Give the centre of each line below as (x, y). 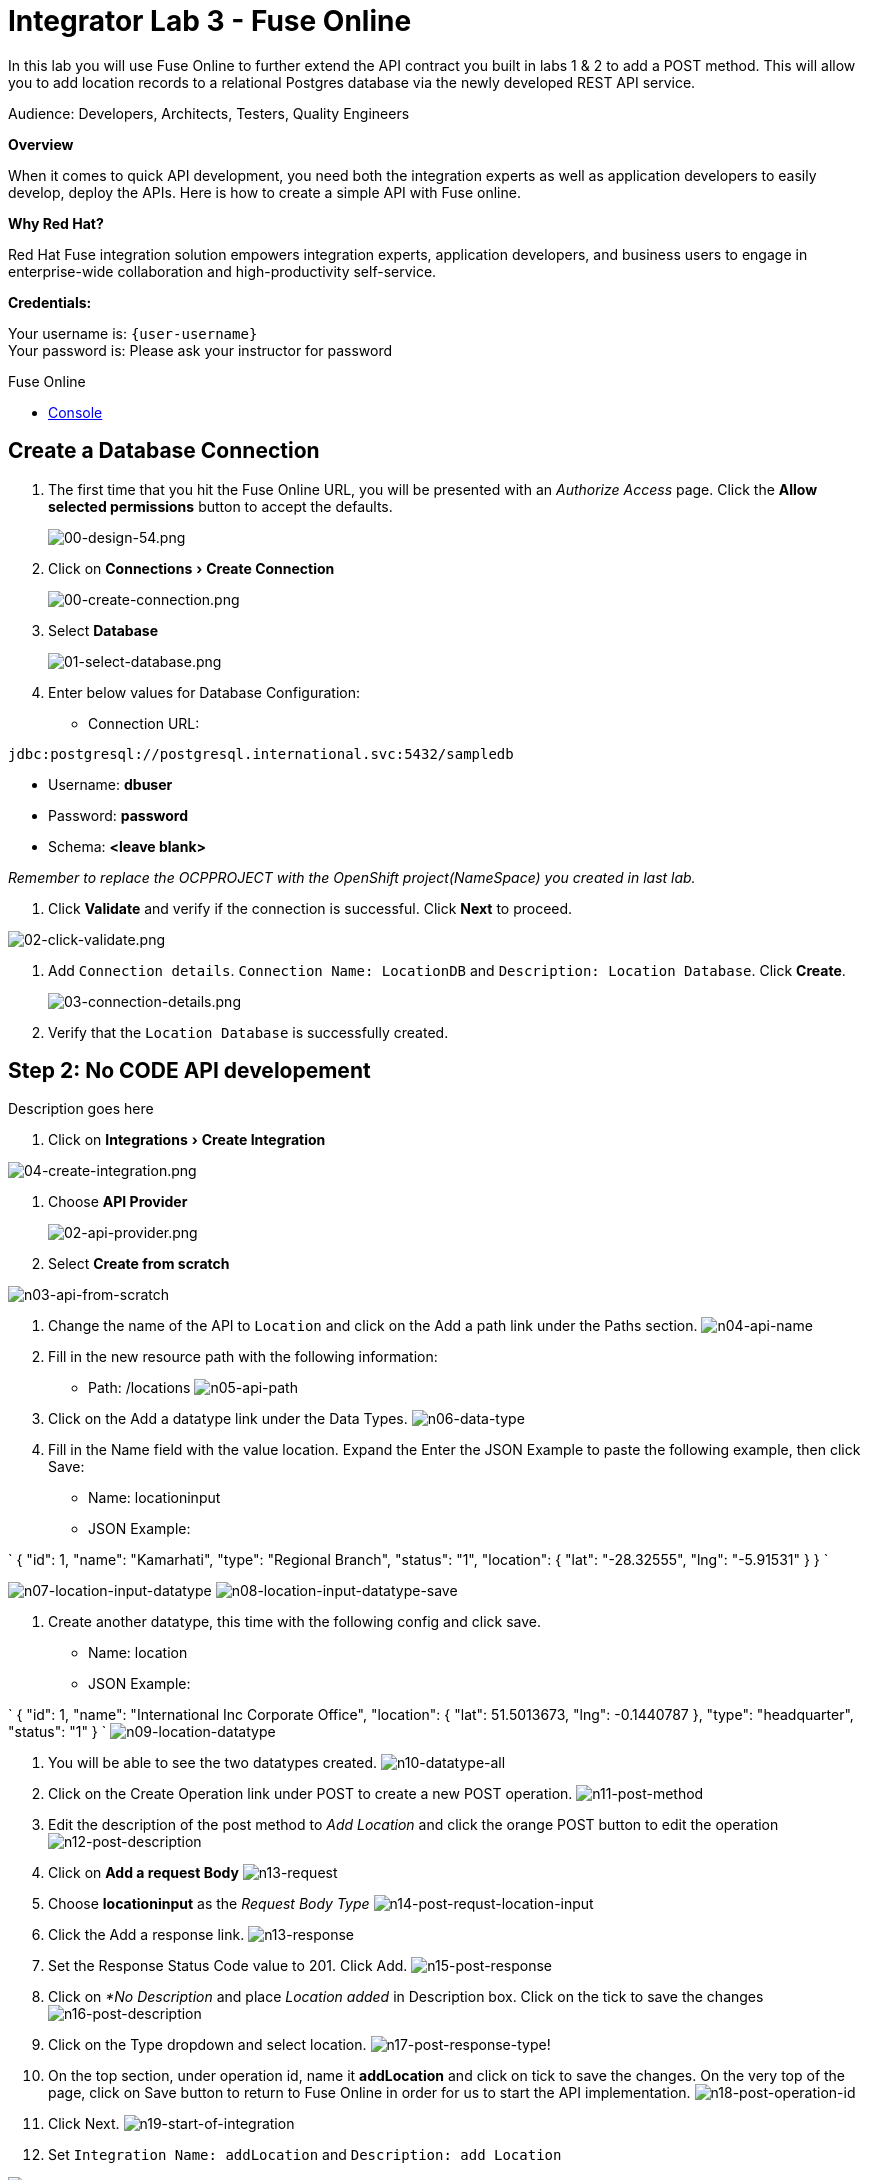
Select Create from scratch (139, 1264)
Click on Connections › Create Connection (191, 568)
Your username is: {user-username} (133, 333)
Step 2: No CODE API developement (189, 1071)
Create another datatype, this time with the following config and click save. (294, 1622)
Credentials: (50, 302)
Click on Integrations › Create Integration (187, 1140)
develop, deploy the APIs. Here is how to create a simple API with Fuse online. (264, 192)
